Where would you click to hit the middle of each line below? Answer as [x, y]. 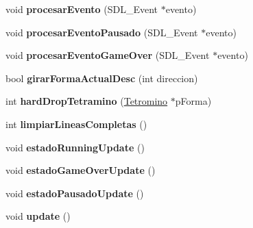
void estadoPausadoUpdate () [75, 193]
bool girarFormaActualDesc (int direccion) [102, 78]
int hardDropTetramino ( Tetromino [87, 101]
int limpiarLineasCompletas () [76, 124]
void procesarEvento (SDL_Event [82, 9]
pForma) [193, 101]
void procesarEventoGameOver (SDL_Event [108, 55]
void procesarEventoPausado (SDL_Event [102, 32]
